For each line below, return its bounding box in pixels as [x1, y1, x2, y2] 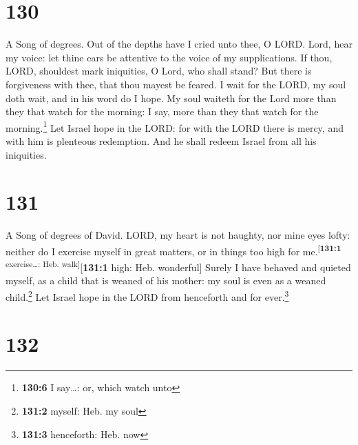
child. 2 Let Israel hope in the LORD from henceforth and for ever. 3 [6, 287, 289, 304]
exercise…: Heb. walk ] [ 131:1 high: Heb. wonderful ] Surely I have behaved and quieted [6, 258, 351, 274]
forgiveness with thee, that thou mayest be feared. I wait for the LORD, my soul [6, 77, 346, 91]
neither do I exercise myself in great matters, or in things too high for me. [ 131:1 [6, 241, 341, 258]
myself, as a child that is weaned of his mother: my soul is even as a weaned [6, 273, 326, 288]
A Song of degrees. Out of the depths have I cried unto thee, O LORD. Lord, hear [6, 37, 352, 51]
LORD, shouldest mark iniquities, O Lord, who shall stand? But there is [6, 63, 312, 78]
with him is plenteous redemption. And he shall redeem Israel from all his [6, 133, 317, 148]
